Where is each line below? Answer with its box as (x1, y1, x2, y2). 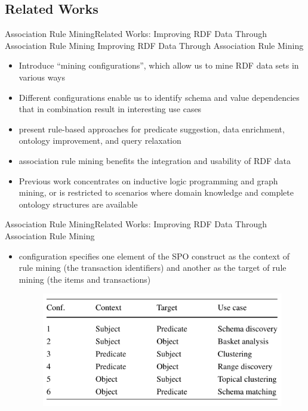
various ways (19, 70, 65, 83)
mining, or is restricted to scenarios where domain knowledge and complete (19, 186, 294, 199)
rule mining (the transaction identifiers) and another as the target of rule (19, 261, 287, 274)
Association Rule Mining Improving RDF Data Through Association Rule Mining (5, 39, 304, 51)
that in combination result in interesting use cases (19, 103, 202, 115)
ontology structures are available (19, 197, 138, 210)
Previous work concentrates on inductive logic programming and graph (19, 174, 278, 187)
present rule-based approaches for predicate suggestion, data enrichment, (19, 122, 285, 135)
